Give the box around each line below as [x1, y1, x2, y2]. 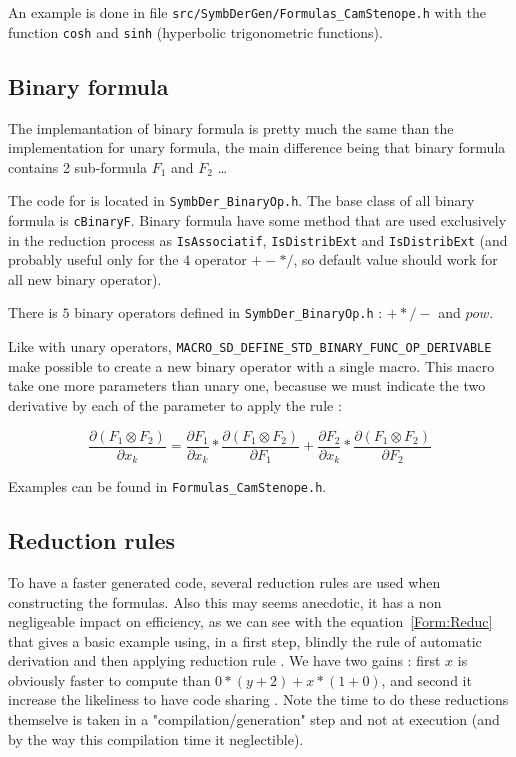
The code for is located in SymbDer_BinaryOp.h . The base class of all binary [8, 190, 475, 211]
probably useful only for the [8, 249, 179, 270]
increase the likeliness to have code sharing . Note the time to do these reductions [8, 689, 509, 710]
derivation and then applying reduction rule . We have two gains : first [8, 650, 441, 671]
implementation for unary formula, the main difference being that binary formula [8, 137, 506, 158]
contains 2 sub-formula [8, 156, 148, 177]
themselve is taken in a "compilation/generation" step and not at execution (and [8, 709, 500, 730]
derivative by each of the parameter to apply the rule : [8, 394, 342, 415]
